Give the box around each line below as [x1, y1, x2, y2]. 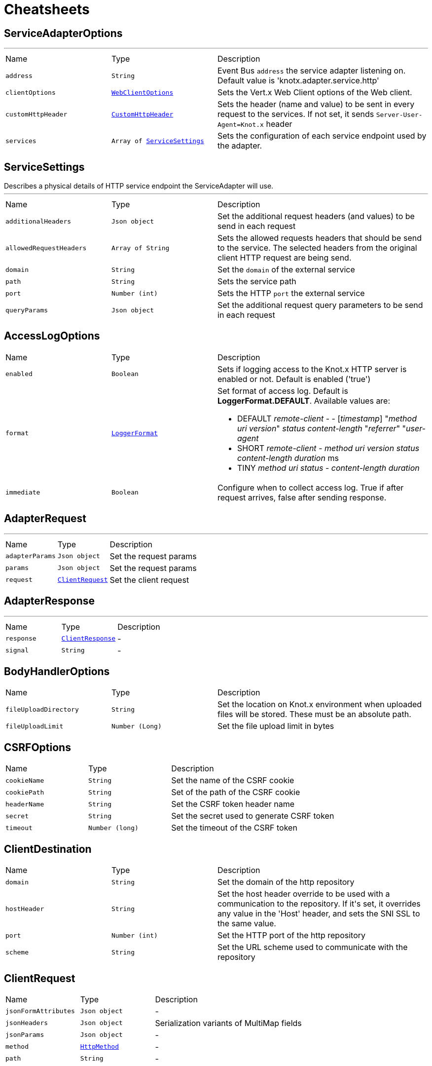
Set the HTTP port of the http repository [217, 930, 366, 941]
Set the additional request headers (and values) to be [217, 211, 415, 222]
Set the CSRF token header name [171, 799, 294, 809]
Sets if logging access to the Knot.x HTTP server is [217, 364, 407, 374]
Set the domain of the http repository [217, 877, 355, 887]
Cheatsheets [4, 1, 90, 18]
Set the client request [109, 574, 189, 585]
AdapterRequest [4, 512, 87, 525]
